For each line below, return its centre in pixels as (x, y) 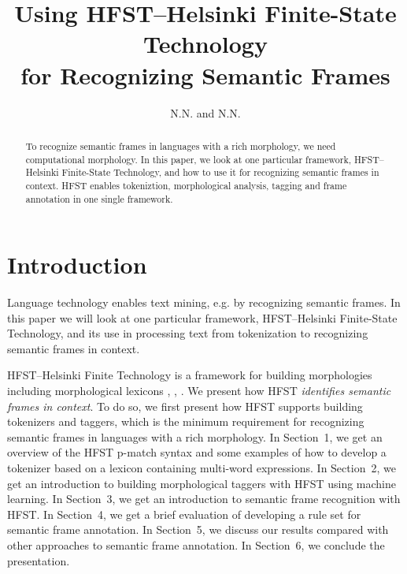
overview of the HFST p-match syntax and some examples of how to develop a (197, 452)
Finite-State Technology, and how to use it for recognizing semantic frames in (220, 172)
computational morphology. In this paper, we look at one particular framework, (188, 159)
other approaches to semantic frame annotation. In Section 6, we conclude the (196, 545)
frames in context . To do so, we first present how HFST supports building (185, 406)
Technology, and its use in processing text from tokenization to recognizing (188, 333)
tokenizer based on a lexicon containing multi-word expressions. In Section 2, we (202, 468)
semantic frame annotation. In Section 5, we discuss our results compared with (198, 529)
